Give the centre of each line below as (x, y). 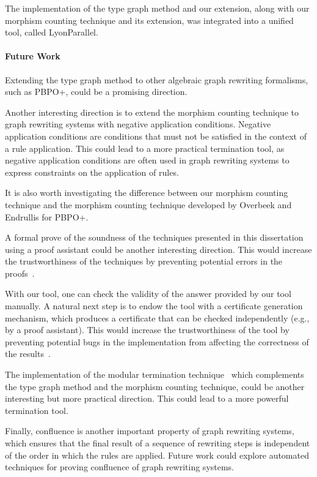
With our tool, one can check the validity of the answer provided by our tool (148, 294)
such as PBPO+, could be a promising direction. (96, 92)
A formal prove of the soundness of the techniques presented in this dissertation (154, 237)
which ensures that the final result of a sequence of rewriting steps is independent (158, 443)
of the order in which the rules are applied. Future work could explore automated (157, 455)
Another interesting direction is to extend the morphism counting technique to (152, 112)
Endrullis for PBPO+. (47, 216)
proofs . (20, 273)
